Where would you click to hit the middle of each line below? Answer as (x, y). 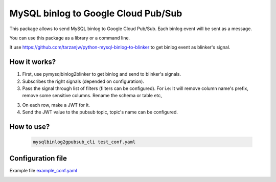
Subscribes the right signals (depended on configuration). (83, 81)
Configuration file (38, 158)
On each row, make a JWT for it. (56, 105)
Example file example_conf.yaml (43, 170)
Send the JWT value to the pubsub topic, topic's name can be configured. (100, 112)
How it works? (33, 62)
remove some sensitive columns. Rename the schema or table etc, (92, 96)
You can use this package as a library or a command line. (70, 38)
